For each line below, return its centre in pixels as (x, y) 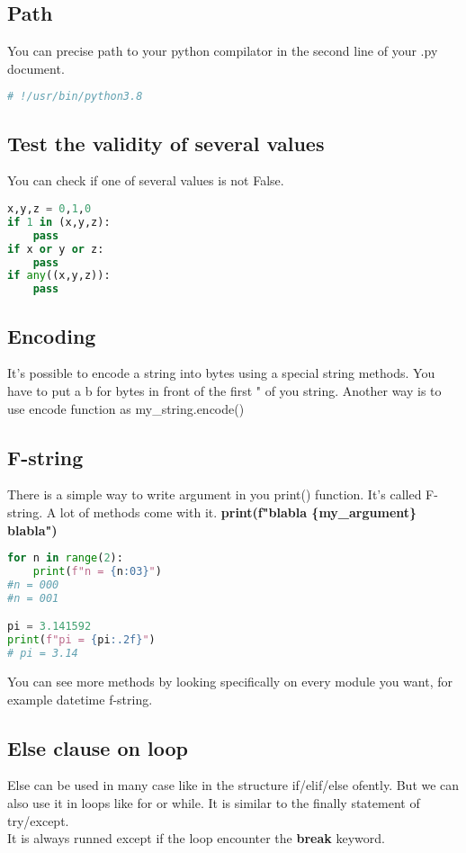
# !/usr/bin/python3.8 (75, 97)
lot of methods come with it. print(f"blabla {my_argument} (238, 512)
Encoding (52, 335)
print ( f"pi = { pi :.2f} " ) (81, 640)
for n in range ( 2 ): (65, 558)
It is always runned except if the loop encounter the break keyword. (196, 838)
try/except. (38, 820)
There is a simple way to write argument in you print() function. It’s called (215, 494)
